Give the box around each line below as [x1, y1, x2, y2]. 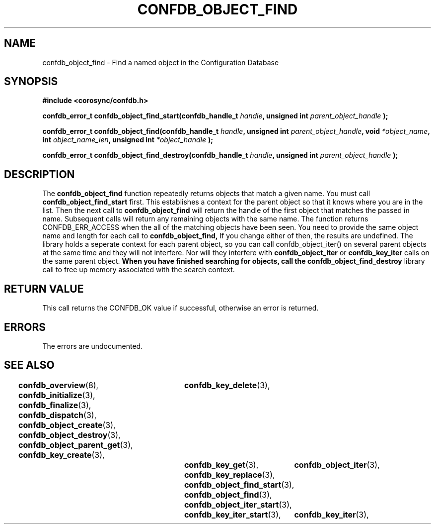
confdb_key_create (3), [18, 449, 105, 460]
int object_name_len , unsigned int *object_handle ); [42, 135, 213, 144]
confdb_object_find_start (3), [184, 479, 294, 490]
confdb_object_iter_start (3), [184, 499, 292, 510]
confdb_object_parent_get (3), [18, 439, 133, 450]
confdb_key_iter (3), [294, 509, 369, 520]
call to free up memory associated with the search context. [42, 265, 235, 274]
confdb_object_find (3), [184, 489, 272, 500]
